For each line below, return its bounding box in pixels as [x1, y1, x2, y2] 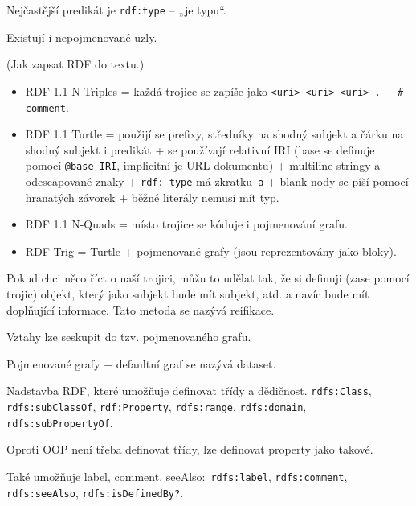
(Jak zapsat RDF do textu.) [6, 56, 145, 72]
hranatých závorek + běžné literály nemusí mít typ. [25, 188, 279, 205]
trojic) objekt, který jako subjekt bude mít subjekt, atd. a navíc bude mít [6, 286, 369, 302]
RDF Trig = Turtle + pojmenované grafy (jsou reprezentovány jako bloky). [25, 242, 397, 259]
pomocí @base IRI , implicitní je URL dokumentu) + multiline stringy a [25, 157, 381, 174]
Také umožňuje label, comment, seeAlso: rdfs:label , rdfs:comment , [6, 467, 348, 484]
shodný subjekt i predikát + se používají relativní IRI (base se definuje [25, 141, 375, 158]
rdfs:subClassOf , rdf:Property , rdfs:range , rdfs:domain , [6, 398, 307, 415]
